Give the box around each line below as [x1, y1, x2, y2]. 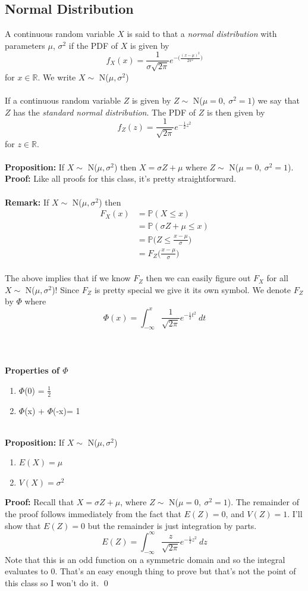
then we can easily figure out [146, 272, 251, 284]
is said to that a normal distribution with [127, 27, 277, 40]
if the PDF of [68, 39, 118, 51]
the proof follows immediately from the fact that [5, 508, 181, 520]
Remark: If [5, 195, 49, 208]
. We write [37, 70, 76, 83]
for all [266, 272, 288, 284]
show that [5, 519, 41, 531]
